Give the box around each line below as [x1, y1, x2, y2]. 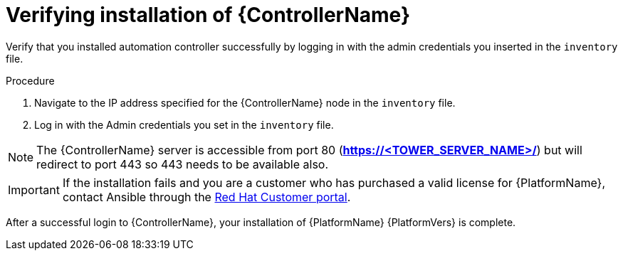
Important [8, 182, 60, 197]
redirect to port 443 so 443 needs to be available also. [36, 156, 329, 171]
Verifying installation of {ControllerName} [6, 3, 411, 27]
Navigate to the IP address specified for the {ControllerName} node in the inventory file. [34, 96, 456, 109]
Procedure [6, 74, 55, 87]
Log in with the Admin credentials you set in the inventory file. [34, 118, 334, 131]
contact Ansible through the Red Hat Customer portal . [62, 189, 351, 204]
